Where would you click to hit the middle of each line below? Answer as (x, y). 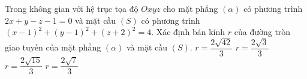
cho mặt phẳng (190, 8)
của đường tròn (262, 32)
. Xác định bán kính (188, 32)
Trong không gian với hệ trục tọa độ (72, 8)
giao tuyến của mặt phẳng (53, 47)
